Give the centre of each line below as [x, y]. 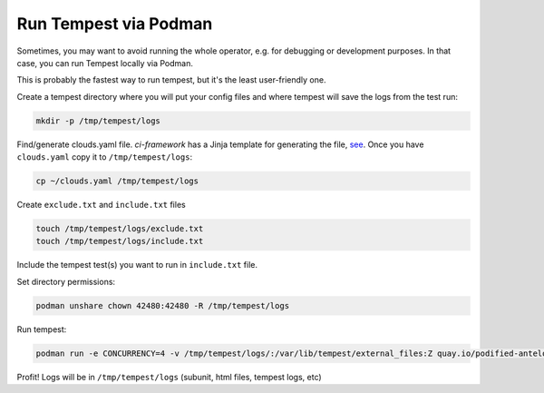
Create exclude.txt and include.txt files [101, 205]
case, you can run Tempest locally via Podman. [105, 63]
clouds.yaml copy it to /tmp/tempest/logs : [105, 157]
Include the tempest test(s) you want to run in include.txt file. [137, 265]
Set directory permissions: [66, 281]
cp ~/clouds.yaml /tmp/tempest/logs [117, 181]
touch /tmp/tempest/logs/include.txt [120, 241]
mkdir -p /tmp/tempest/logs [98, 121]
